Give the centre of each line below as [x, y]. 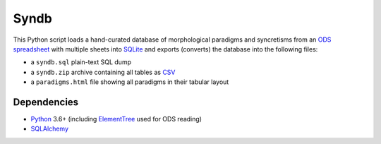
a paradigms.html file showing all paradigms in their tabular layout [130, 82]
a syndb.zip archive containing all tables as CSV [103, 72]
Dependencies [46, 102]
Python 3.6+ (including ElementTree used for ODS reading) [116, 119]
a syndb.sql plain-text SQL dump [81, 62]
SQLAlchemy [50, 129]
